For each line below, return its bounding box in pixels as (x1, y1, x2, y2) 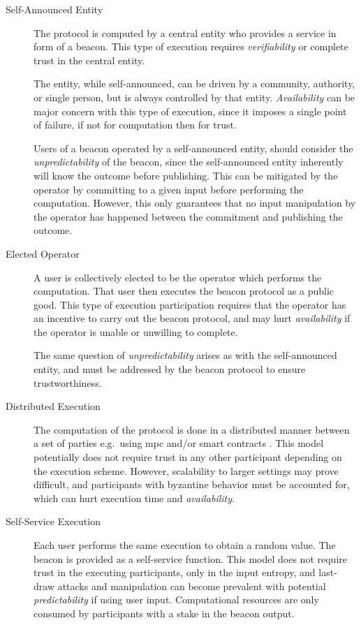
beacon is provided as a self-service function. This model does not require (34, 551, 347, 566)
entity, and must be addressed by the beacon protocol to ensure (34, 362, 306, 376)
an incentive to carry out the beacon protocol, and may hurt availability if (34, 311, 351, 325)
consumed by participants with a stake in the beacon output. (34, 605, 295, 620)
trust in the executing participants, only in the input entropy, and (34, 565, 316, 580)
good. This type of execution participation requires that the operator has (34, 297, 346, 311)
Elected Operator (6, 246, 80, 260)
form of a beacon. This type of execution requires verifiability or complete (34, 39, 348, 54)
